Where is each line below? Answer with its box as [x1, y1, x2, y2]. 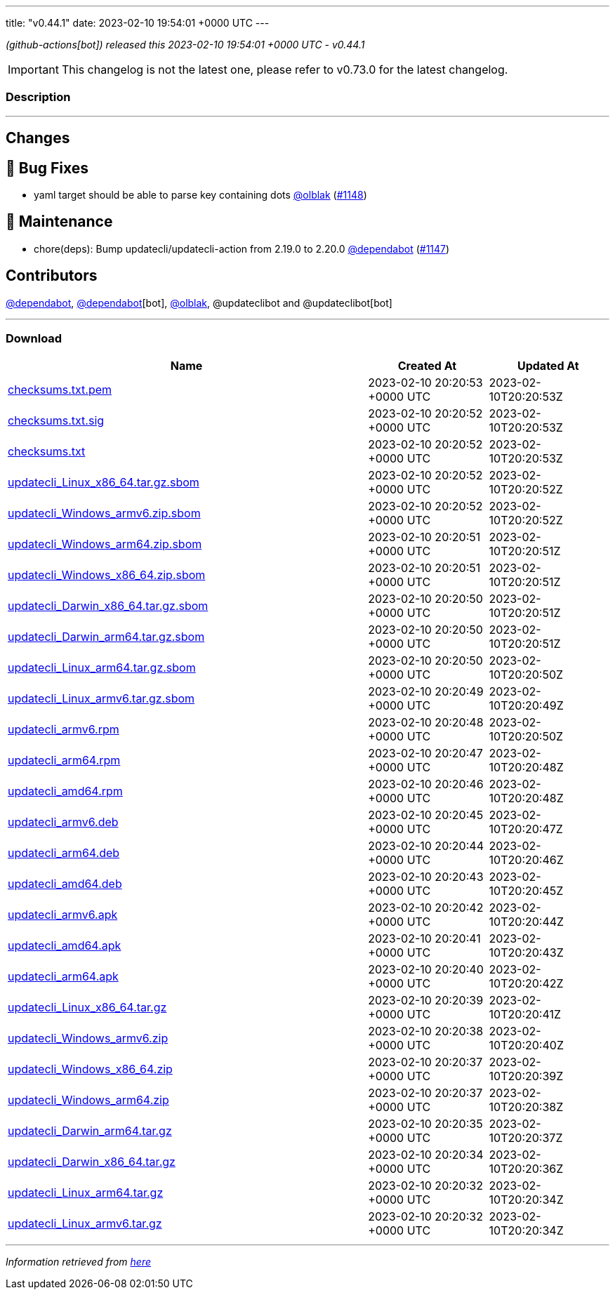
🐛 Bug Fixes [6, 159, 89, 177]
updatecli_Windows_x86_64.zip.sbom [8, 568, 206, 583]
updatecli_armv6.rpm [8, 722, 119, 737]
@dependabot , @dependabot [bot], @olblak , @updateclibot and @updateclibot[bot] [6, 296, 392, 309]
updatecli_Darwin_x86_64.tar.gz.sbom [8, 599, 209, 613]
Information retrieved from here [6, 1256, 152, 1268]
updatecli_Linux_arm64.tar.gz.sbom [8, 660, 196, 675]
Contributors [6, 267, 98, 285]
